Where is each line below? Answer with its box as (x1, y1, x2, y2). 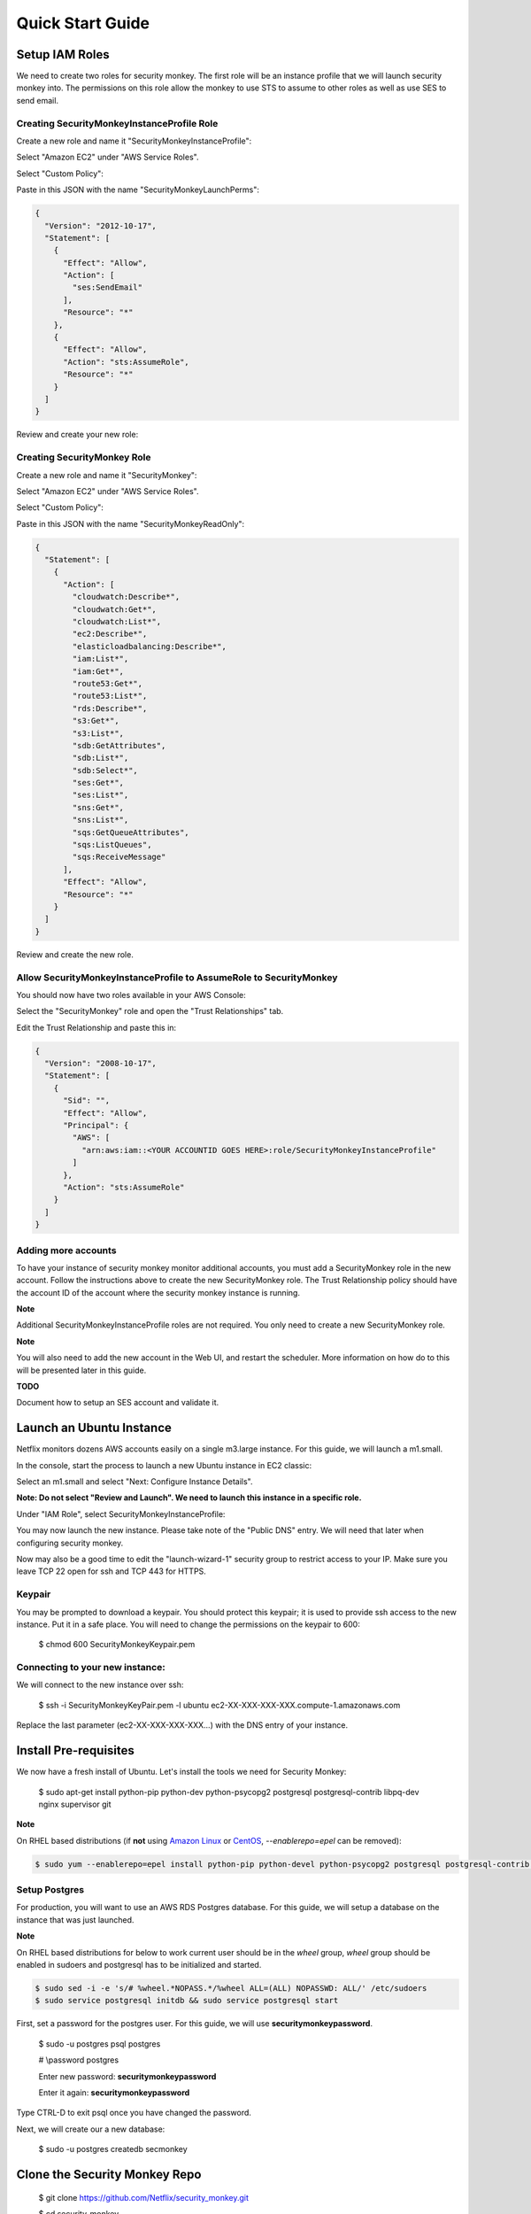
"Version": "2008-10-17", (44, 1058, 157, 1069)
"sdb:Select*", (72, 765, 139, 775)
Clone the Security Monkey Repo (16, 2166, 202, 2182)
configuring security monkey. (16, 1537, 124, 1548)
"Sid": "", (63, 1095, 111, 1106)
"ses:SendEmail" (72, 283, 143, 292)
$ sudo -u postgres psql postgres (38, 2038, 161, 2049)
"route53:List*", (72, 691, 148, 701)
